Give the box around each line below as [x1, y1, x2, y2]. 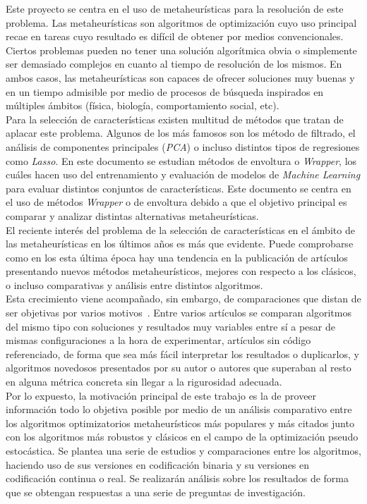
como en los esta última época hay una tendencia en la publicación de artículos [6, 250, 348, 264]
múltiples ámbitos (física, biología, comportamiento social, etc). [6, 98, 279, 113]
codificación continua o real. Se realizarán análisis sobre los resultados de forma [6, 471, 349, 486]
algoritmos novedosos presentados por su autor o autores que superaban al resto [6, 360, 351, 375]
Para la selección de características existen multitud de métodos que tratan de [6, 111, 344, 126]
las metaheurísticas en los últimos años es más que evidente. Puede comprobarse [6, 236, 354, 251]
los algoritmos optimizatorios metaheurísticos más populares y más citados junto [6, 415, 354, 430]
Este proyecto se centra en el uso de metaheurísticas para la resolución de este [6, 1, 344, 16]
